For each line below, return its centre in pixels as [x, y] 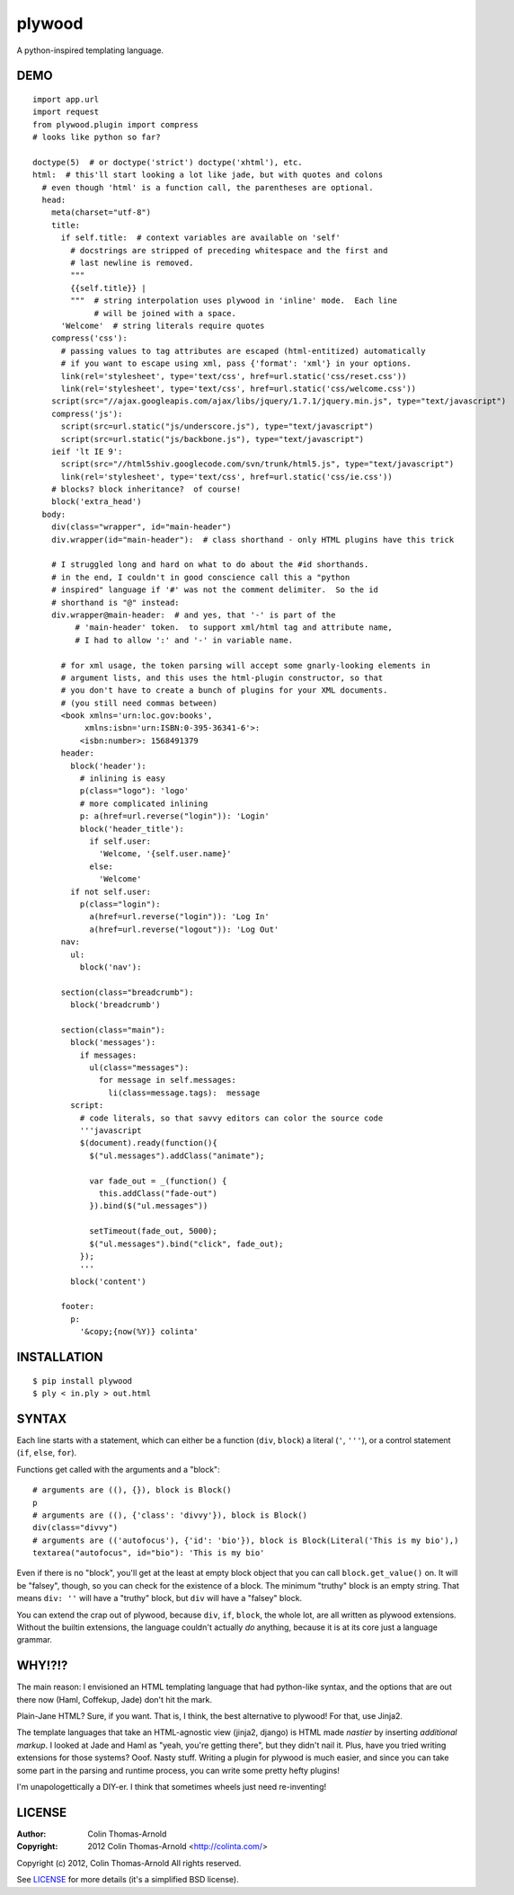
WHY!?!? [42, 1665]
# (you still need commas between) [139, 703]
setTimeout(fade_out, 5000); [153, 1231]
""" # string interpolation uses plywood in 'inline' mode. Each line [234, 301]
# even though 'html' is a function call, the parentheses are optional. [208, 187]
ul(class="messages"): [139, 1068]
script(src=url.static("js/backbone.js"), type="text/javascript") [213, 439]
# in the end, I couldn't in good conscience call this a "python [200, 577]
